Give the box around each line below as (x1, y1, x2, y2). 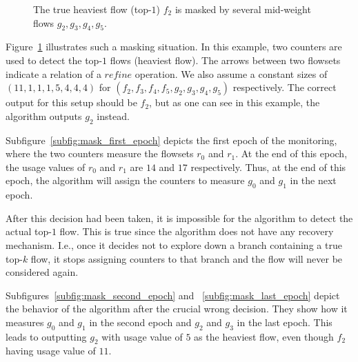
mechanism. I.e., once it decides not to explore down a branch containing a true (6, 237, 342, 252)
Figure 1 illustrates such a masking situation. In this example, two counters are (6, 39, 342, 54)
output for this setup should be (6, 95, 137, 110)
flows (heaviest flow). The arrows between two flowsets (110, 52, 341, 67)
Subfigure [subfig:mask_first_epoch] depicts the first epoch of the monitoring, (6, 132, 337, 147)
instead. (97, 108, 130, 123)
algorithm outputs (6, 108, 82, 123)
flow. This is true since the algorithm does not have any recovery (59, 224, 334, 239)
